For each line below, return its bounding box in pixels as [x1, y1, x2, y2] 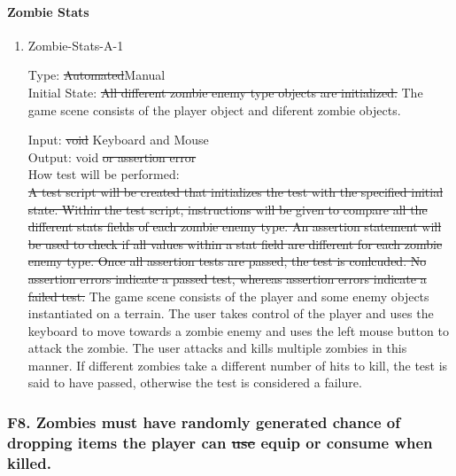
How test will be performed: [27, 165, 180, 183]
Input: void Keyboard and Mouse [27, 130, 209, 149]
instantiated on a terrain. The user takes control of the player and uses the [27, 304, 434, 323]
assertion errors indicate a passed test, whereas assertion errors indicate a [27, 269, 427, 287]
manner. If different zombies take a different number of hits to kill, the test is [27, 355, 448, 374]
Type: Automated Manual [27, 66, 166, 84]
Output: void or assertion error [27, 147, 197, 166]
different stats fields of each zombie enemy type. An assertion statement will [27, 217, 442, 236]
